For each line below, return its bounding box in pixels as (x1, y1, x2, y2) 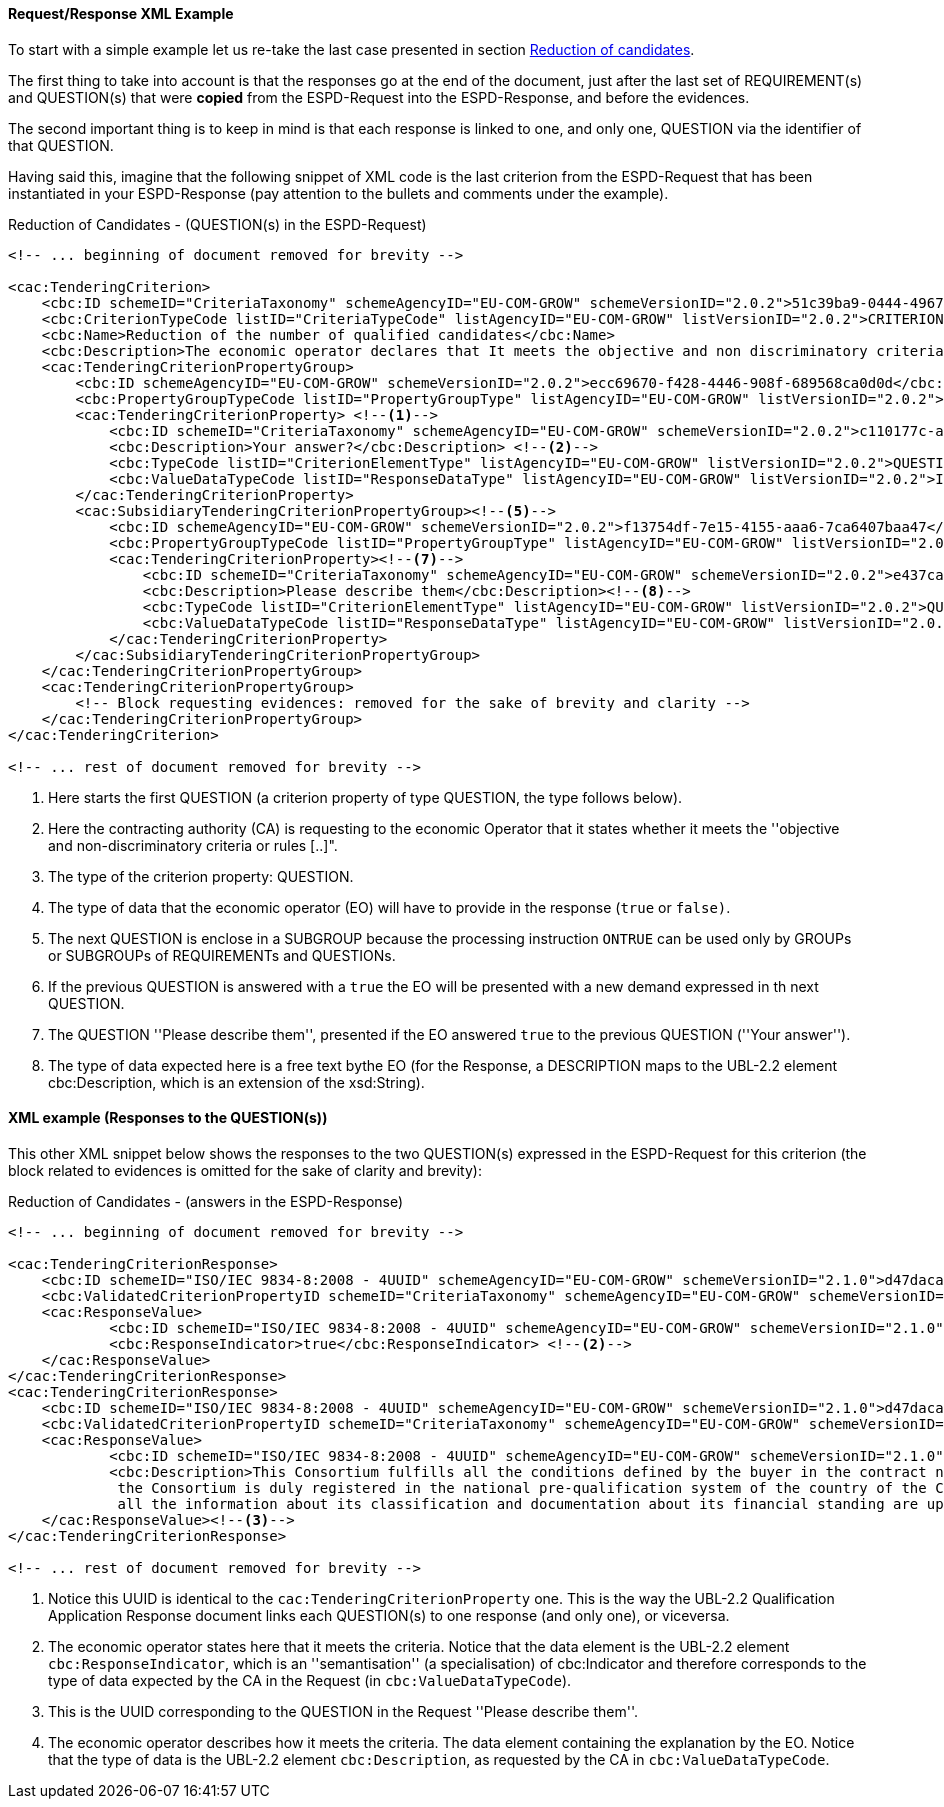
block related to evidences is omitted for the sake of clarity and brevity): (8, 1161, 482, 1179)
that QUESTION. (8, 136, 114, 154)
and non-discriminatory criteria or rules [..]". (48, 836, 338, 854)
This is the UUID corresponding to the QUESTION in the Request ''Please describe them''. (48, 1702, 638, 1720)
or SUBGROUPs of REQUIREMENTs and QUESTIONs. (48, 946, 396, 964)
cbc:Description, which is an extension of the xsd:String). (48, 1073, 425, 1091)
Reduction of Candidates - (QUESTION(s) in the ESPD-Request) (8, 215, 427, 233)
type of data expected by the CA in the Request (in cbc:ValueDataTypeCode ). (48, 1671, 572, 1689)
